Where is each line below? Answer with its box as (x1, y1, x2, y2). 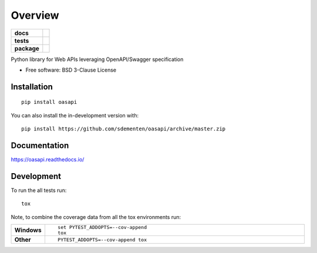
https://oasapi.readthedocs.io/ (11, 156, 85, 163)
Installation (11, 82, 53, 92)
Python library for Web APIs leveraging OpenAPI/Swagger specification (11, 56, 184, 63)
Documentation (11, 140, 69, 150)
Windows (14, 226, 42, 234)
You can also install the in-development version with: (11, 112, 139, 119)
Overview (11, 9, 59, 22)
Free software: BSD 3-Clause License (25, 66, 117, 73)
